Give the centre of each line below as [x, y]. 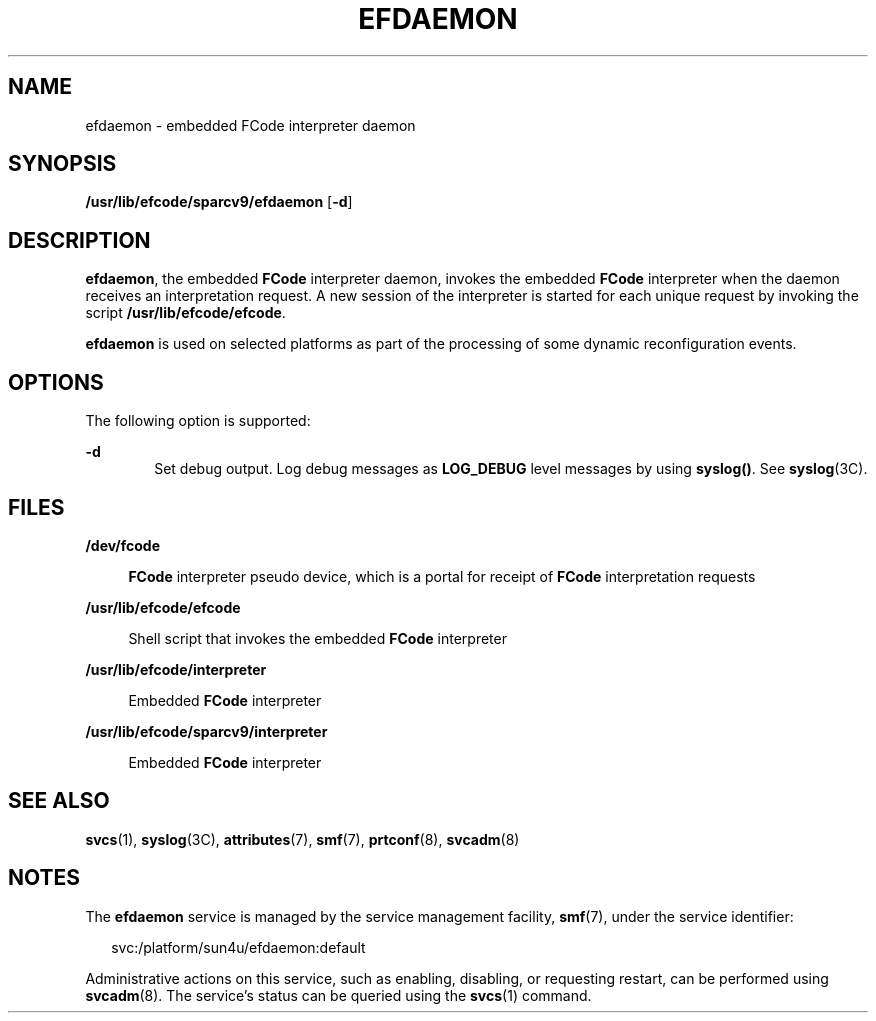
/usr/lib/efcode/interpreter [176, 669]
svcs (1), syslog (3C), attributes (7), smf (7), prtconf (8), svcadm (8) [302, 839]
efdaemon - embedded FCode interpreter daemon [250, 125]
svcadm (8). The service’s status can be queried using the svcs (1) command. [338, 995]
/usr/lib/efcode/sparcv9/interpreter [206, 731]
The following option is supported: [198, 421]
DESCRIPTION [79, 240]
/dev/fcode [123, 545]
